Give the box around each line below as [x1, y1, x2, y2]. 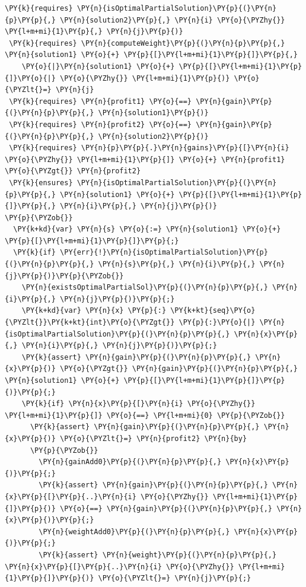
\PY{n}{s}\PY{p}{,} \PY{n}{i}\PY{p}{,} [98, 260, 256, 269]
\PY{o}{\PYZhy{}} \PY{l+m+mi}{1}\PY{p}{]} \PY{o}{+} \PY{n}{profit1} [5, 155, 285, 164]
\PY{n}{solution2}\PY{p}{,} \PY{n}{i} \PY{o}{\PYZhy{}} [60, 15, 285, 24]
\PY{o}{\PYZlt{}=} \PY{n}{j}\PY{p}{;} [98, 574, 251, 583]
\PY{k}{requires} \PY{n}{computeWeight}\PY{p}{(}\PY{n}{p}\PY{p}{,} [9, 39, 285, 47]
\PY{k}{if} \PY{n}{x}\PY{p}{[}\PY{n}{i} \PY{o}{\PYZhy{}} [21, 399, 256, 408]
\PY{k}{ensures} [9, 178, 73, 187]
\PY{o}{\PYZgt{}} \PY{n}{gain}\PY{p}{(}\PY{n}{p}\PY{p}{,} [60, 364, 298, 373]
